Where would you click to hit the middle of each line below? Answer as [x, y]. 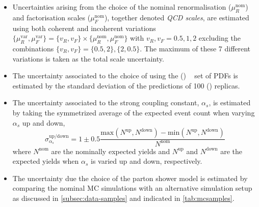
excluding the [219, 38]
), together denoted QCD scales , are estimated [177, 17]
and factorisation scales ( [51, 17]
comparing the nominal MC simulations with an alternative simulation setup [132, 188]
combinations [33, 48]
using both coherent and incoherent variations [84, 28]
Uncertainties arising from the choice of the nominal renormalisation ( [122, 7]
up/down [59, 136]
